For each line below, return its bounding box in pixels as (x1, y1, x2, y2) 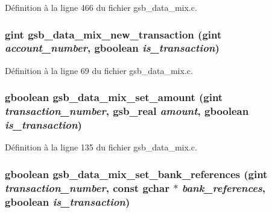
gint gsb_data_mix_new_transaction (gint (5, 26, 222, 42)
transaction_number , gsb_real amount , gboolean (5, 103, 249, 119)
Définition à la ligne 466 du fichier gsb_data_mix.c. (5, 1, 197, 13)
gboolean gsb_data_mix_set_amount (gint (5, 90, 223, 105)
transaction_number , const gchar (5, 180, 169, 195)
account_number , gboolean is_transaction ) (5, 40, 220, 55)
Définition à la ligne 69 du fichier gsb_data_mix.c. (5, 64, 193, 76)
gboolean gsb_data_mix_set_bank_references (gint (5, 166, 268, 181)
